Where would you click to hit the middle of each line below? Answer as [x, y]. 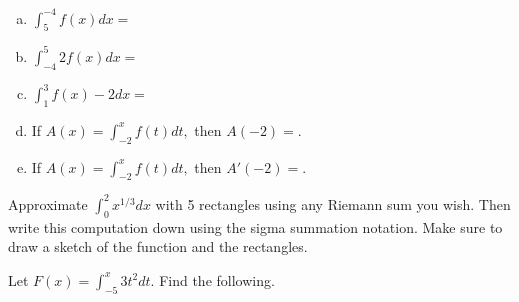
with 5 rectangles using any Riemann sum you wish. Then [333, 203]
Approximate [48, 203]
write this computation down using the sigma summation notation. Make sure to [255, 226]
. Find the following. [212, 279]
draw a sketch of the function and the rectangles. [158, 246]
